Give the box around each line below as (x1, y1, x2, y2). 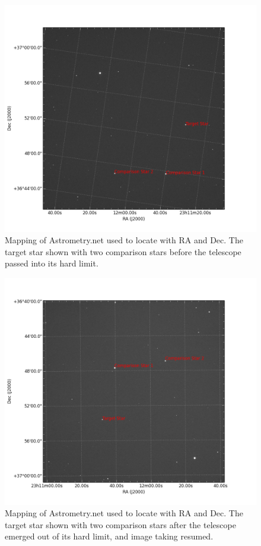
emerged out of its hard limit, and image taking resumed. (5, 530, 214, 542)
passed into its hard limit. (5, 257, 98, 269)
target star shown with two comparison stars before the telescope (5, 245, 241, 258)
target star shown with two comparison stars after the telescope (5, 518, 236, 531)
